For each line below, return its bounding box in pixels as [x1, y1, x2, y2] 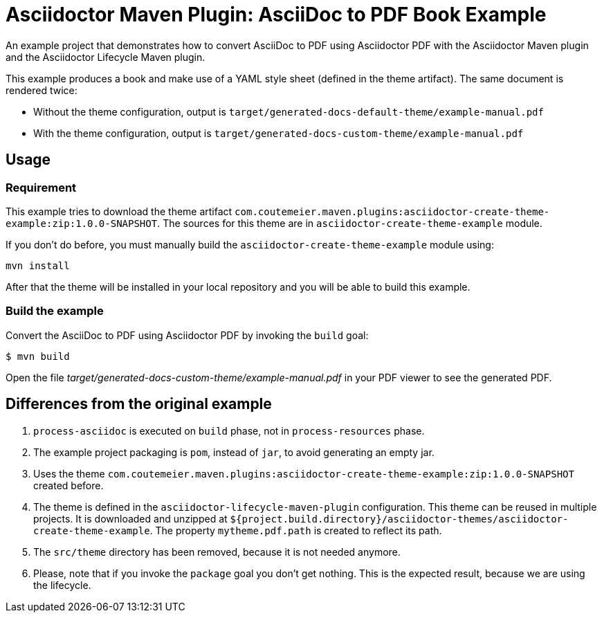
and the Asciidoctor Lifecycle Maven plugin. [6, 51, 206, 63]
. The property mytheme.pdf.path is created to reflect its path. [149, 524, 442, 536]
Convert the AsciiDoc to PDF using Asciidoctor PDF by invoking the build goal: [6, 329, 369, 341]
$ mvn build [6, 350, 70, 362]
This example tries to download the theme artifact [6, 205, 232, 217]
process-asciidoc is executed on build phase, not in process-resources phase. [33, 424, 425, 437]
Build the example [6, 304, 104, 318]
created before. [33, 479, 104, 491]
